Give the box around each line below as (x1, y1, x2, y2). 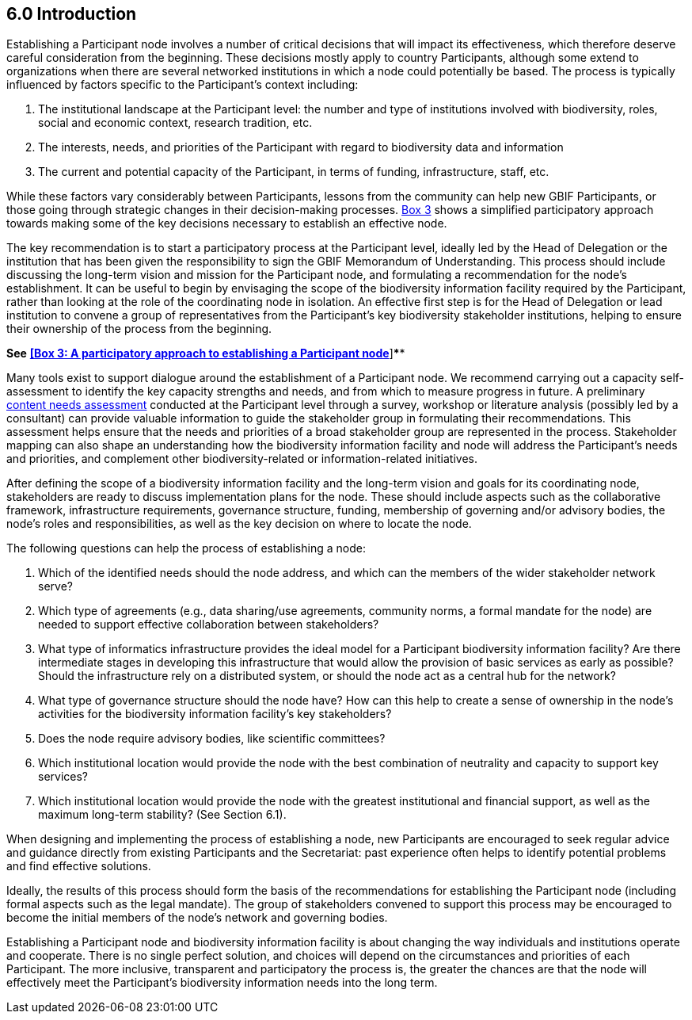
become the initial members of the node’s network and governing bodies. (6, 911, 388, 925)
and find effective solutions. (6, 859, 151, 873)
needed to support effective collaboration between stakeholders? (38, 617, 379, 632)
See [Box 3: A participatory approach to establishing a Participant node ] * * (6, 346, 405, 361)
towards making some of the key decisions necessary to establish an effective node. (6, 216, 447, 231)
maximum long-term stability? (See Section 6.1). (38, 808, 287, 822)
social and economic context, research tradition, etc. (38, 116, 313, 130)
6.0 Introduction (6, 4, 137, 24)
